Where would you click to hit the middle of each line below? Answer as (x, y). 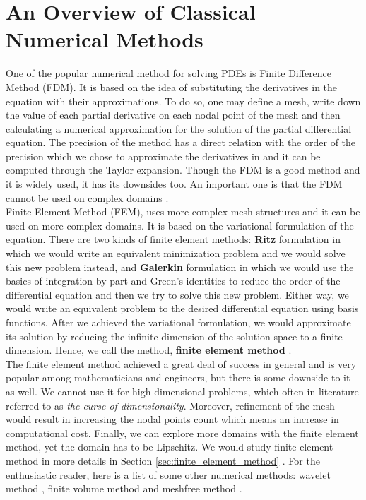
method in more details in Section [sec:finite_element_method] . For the (163, 460)
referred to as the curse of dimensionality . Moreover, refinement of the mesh (170, 405)
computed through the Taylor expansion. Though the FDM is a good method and (183, 170)
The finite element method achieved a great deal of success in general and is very (181, 363)
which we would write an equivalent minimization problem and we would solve (176, 253)
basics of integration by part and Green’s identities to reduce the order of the (173, 281)
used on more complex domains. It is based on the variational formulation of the (180, 225)
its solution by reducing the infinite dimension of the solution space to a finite (174, 336)
